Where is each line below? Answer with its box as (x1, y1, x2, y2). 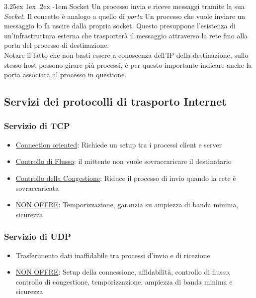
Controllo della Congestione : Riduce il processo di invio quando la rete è (15, 172, 236, 183)
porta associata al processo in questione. (4, 69, 127, 80)
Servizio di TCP (4, 120, 70, 132)
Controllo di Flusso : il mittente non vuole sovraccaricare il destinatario (15, 156, 232, 166)
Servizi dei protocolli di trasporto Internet (4, 94, 227, 109)
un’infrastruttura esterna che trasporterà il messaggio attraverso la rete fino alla (4, 30, 248, 40)
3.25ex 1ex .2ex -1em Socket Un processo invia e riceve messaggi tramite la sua (4, 1, 245, 11)
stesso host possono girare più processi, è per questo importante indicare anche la (4, 59, 252, 70)
